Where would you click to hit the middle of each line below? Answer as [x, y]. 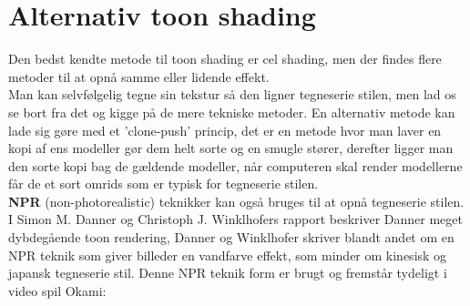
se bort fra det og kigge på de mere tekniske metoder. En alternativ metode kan [232, 112]
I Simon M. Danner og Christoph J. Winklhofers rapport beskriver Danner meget [235, 219]
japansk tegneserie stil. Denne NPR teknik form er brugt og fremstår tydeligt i [228, 273]
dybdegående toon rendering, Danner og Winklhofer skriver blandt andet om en [231, 237]
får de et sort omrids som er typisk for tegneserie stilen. [163, 184]
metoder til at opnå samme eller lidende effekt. [139, 76]
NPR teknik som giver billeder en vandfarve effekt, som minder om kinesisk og [228, 255]
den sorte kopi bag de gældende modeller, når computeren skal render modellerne [235, 165]
